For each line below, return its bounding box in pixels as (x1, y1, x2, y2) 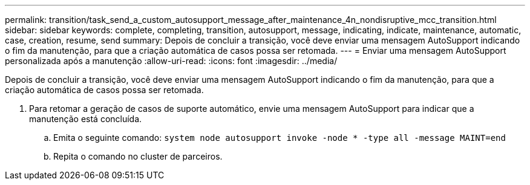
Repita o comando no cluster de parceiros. (53, 151, 223, 161)
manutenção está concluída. (29, 114, 142, 124)
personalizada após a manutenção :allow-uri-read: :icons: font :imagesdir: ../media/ (5, 56, 338, 66)
